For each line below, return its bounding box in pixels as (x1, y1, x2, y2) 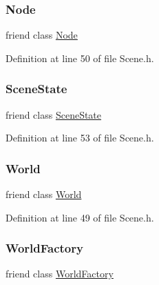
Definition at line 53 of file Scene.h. (6, 130, 154, 145)
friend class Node (6, 28, 78, 42)
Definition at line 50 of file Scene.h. (6, 50, 154, 65)
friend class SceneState (6, 107, 102, 121)
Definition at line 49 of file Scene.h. (6, 210, 154, 224)
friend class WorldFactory (6, 266, 114, 281)
